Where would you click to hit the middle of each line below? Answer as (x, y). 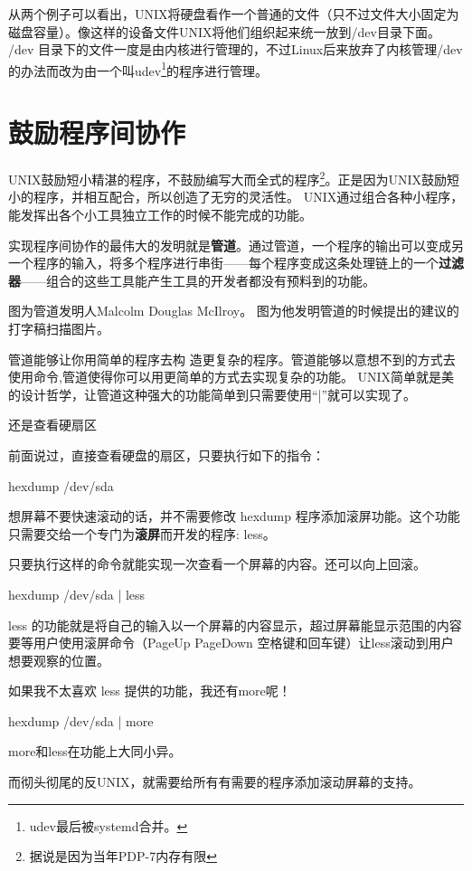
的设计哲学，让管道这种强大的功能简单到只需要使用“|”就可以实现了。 (212, 394)
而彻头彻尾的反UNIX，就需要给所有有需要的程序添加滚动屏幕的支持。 (215, 782)
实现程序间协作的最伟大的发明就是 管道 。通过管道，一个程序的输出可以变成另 (236, 245)
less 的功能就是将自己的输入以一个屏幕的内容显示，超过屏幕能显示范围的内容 (235, 625)
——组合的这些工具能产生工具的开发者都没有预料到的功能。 (198, 280)
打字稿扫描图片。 (59, 328)
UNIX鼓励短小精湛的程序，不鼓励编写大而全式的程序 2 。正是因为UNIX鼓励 (227, 178)
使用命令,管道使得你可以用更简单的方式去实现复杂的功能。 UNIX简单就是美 (231, 377)
